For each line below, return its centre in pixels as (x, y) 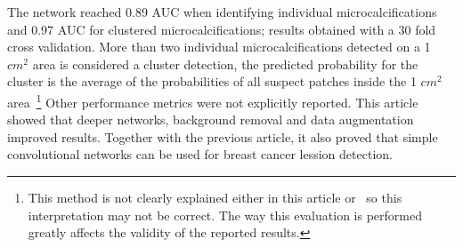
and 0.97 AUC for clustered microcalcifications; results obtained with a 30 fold (222, 29)
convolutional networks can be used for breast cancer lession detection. (200, 154)
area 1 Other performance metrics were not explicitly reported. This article (213, 100)
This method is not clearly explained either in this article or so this (215, 197)
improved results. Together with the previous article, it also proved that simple (223, 136)
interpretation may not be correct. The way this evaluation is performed (225, 215)
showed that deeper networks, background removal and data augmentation (211, 120)
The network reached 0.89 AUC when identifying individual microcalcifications (222, 12)
